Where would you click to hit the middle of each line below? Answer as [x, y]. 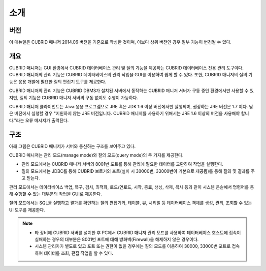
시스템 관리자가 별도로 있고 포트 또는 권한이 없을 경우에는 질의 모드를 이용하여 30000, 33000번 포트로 [133, 246]
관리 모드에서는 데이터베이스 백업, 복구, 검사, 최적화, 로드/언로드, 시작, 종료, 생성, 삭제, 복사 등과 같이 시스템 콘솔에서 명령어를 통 [132, 187]
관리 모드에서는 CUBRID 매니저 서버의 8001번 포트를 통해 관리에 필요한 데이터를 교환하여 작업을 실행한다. [122, 164]
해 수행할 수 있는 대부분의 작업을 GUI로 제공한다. [55, 194]
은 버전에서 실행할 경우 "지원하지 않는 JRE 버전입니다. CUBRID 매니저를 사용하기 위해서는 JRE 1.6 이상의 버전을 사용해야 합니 [129, 114]
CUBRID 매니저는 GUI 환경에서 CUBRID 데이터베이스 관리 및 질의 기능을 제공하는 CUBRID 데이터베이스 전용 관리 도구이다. [126, 68]
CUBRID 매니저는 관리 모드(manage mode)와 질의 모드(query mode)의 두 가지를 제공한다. [97, 155]
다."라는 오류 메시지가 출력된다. [39, 120]
